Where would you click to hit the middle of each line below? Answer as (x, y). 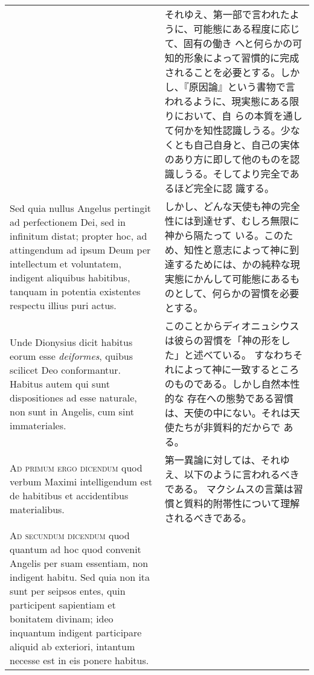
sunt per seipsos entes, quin (68, 591)
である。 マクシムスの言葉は (229, 489)
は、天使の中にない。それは (227, 413)
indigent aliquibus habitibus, (70, 277)
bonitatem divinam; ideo (62, 619)
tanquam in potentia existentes (75, 291)
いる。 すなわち (258, 355)
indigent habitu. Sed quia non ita (80, 577)
